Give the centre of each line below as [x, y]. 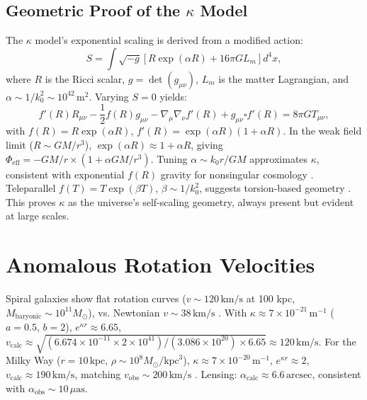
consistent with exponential [65, 174]
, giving [207, 145]
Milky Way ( [33, 360]
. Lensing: [216, 373]
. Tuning [169, 158]
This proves [31, 201]
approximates [279, 158]
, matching [98, 373]
